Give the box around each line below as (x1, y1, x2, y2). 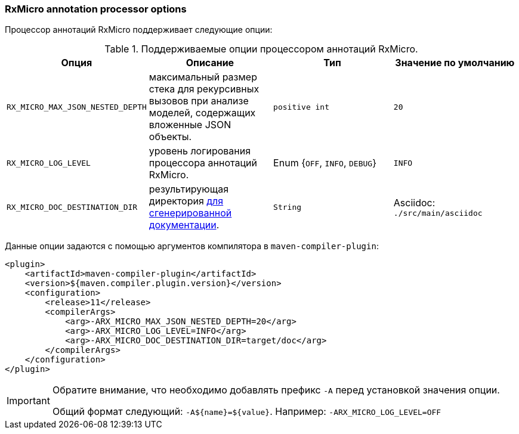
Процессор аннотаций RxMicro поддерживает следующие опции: (5, 24, 273, 35)
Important (7, 395, 50, 407)
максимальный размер (149, 71, 257, 83)
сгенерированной (149, 207, 232, 219)
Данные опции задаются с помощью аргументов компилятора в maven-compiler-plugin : (5, 241, 379, 252)
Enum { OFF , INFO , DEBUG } (273, 157, 376, 169)
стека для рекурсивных (149, 83, 259, 95)
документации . (149, 219, 220, 231)
